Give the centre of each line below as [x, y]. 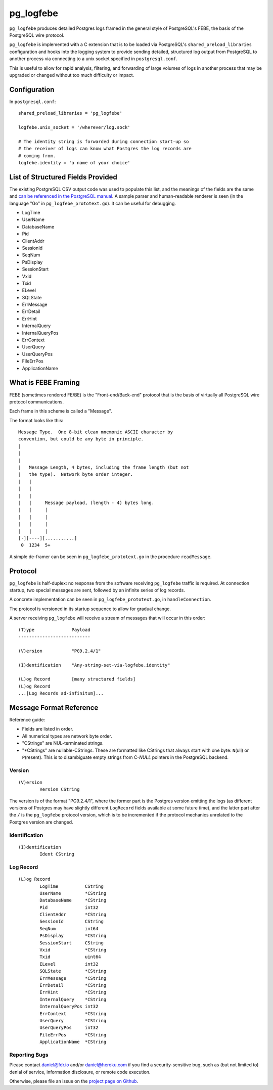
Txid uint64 [70, 957]
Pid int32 [69, 907]
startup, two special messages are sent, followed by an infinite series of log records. [97, 590]
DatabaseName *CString [73, 900]
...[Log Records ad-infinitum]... [61, 693]
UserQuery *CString [73, 1020]
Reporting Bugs [29, 1055]
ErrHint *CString [73, 992]
